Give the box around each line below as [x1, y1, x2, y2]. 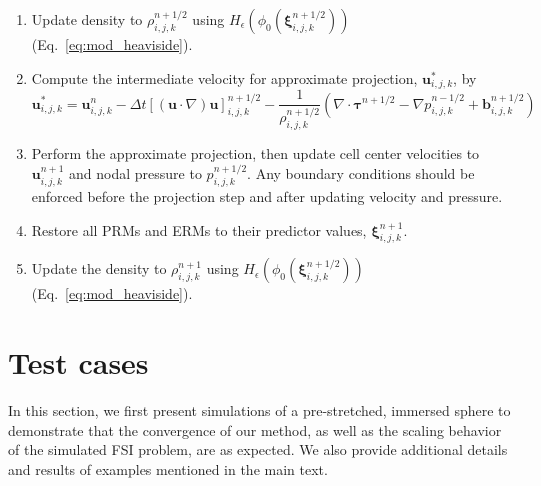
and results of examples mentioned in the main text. [8, 458, 328, 479]
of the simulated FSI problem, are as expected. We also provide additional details [8, 439, 508, 460]
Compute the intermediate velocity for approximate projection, [31, 67, 418, 88]
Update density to [31, 9, 143, 29]
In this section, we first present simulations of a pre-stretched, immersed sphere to [8, 400, 511, 421]
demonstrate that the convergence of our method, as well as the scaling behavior [8, 419, 502, 440]
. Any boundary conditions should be [247, 163, 475, 184]
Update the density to [31, 258, 167, 279]
